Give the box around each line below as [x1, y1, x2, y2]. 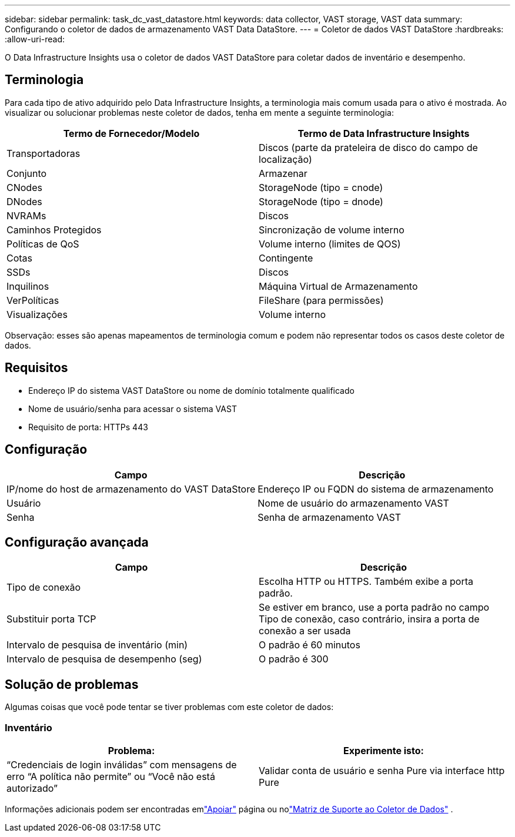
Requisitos [5, 360, 68, 376]
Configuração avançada [5, 534, 149, 550]
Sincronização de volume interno [259, 223, 404, 236]
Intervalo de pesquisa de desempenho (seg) [6, 653, 202, 665]
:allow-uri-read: [5, 34, 65, 44]
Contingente [259, 252, 313, 264]
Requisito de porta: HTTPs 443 [28, 421, 148, 432]
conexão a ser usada [259, 625, 351, 637]
